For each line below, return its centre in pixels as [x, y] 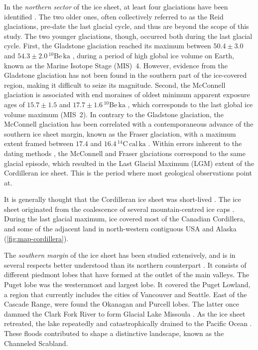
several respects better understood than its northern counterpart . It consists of [125, 264]
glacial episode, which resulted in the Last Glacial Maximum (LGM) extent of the [129, 163]
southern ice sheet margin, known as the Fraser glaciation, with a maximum [120, 133]
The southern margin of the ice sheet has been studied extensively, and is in [120, 255]
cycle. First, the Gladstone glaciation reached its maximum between [108, 46]
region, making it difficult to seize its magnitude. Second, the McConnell [115, 85]
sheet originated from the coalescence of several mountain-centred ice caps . [119, 209]
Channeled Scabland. [36, 343]
